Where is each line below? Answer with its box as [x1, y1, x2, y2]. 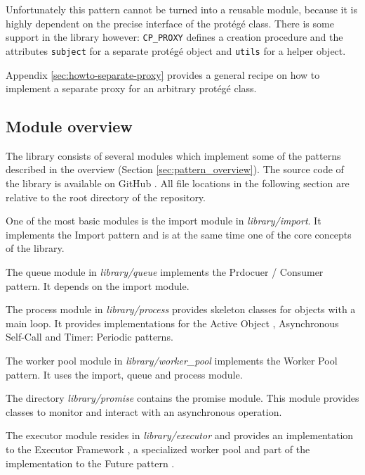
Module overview [6, 115, 133, 137]
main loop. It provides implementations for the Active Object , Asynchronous [6, 315, 339, 330]
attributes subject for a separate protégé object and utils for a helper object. [6, 43, 346, 58]
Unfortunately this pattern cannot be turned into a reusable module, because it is [6, 2, 358, 16]
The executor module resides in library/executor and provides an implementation [6, 428, 354, 443]
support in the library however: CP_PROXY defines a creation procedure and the [6, 30, 343, 44]
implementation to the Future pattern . [6, 455, 175, 470]
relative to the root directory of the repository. [6, 189, 206, 204]
